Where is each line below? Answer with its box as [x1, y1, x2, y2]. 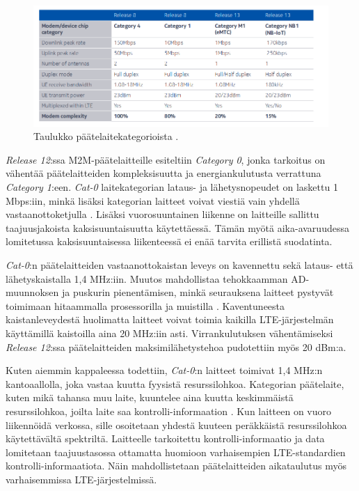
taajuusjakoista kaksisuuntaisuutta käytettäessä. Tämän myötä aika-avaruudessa [6, 220, 349, 235]
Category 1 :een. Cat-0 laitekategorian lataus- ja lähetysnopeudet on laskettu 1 [6, 180, 338, 194]
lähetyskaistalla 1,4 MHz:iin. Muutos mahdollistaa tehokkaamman [6, 271, 288, 286]
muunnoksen [6, 285, 59, 299]
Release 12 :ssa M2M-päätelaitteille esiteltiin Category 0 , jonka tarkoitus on [6, 152, 326, 166]
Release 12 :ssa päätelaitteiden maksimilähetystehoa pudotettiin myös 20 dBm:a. [6, 339, 346, 354]
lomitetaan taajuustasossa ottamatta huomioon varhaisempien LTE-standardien [6, 444, 346, 459]
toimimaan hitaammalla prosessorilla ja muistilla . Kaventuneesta [6, 298, 285, 313]
